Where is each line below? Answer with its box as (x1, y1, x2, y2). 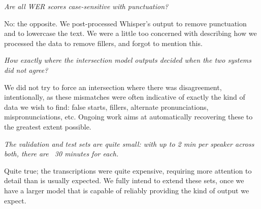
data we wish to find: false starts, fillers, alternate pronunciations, (4, 101, 209, 112)
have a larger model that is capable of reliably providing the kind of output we (4, 185, 249, 195)
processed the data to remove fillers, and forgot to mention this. (4, 37, 203, 48)
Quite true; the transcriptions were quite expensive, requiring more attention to (4, 165, 252, 176)
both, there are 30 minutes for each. (4, 148, 119, 159)
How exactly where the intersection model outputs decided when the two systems (4, 55, 252, 65)
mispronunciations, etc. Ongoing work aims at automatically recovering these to (4, 111, 253, 122)
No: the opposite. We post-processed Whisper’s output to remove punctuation (4, 18, 247, 28)
